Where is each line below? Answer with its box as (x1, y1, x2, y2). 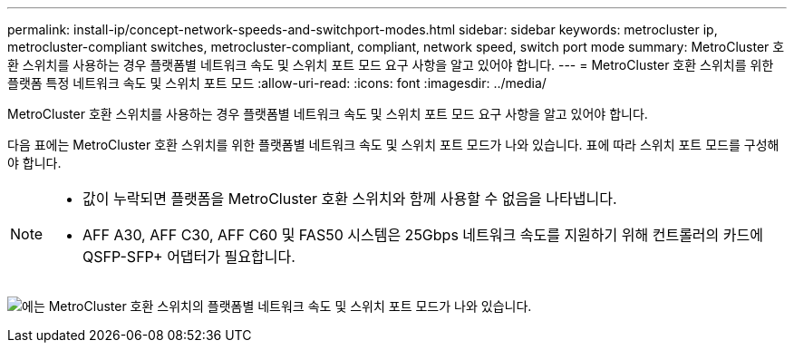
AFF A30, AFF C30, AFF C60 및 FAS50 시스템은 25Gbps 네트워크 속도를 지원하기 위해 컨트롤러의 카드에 (82, 226, 763, 244)
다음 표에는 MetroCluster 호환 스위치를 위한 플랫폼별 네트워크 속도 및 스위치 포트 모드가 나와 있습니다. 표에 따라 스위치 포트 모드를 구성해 (7, 137, 779, 152)
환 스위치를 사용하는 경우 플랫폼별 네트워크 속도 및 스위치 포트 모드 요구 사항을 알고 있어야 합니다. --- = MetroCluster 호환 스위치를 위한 (7, 57, 774, 73)
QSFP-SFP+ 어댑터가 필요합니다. (82, 248, 295, 266)
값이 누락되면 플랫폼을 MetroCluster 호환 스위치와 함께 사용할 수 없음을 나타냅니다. (82, 190, 617, 208)
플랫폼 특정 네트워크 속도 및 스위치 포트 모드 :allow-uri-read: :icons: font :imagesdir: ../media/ (7, 75, 547, 91)
